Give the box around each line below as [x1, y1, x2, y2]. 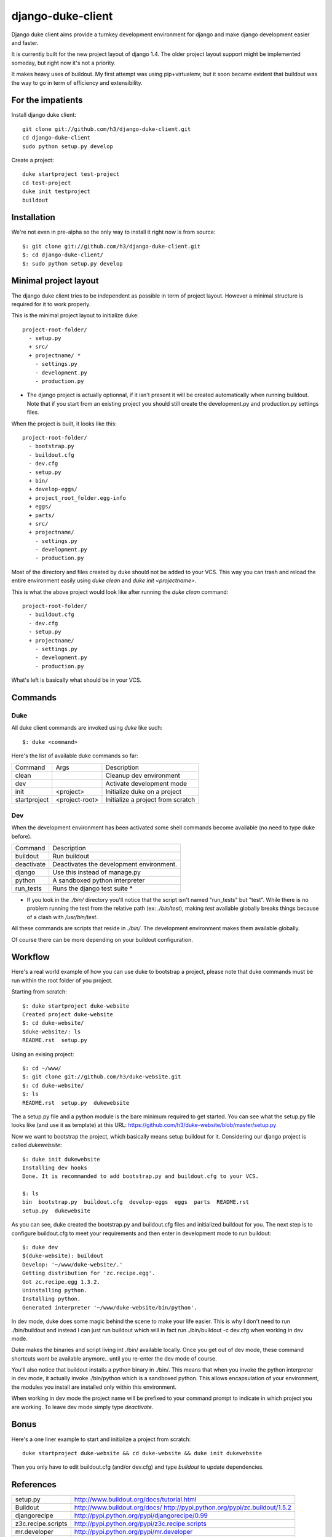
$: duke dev [22, 1244, 58, 1251]
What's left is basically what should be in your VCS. [11, 676, 142, 684]
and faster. [11, 39, 39, 46]
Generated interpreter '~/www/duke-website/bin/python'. [22, 1304, 198, 1311]
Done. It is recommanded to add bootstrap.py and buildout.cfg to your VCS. [22, 1173, 259, 1180]
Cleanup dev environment [105, 772, 181, 780]
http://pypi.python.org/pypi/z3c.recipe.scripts [74, 1519, 207, 1528]
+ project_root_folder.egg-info [28, 494, 126, 501]
